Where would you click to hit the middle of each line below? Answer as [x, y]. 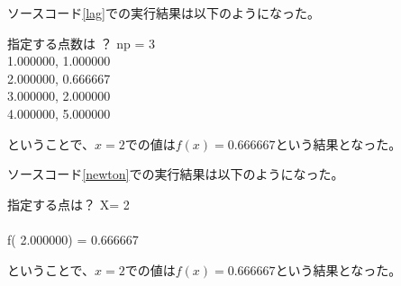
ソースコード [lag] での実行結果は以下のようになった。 [164, 13]
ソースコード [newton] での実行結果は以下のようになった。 [176, 174]
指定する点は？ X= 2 [68, 204]
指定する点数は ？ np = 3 [82, 43]
